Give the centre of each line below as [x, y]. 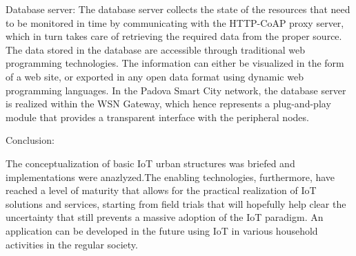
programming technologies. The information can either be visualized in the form [175, 63]
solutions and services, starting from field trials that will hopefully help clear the [176, 203]
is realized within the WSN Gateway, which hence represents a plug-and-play [168, 104]
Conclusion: [30, 140]
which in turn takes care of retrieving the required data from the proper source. [174, 36]
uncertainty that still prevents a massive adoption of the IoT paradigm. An [165, 217]
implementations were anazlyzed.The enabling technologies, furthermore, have [170, 177]
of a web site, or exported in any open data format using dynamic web [155, 76]
